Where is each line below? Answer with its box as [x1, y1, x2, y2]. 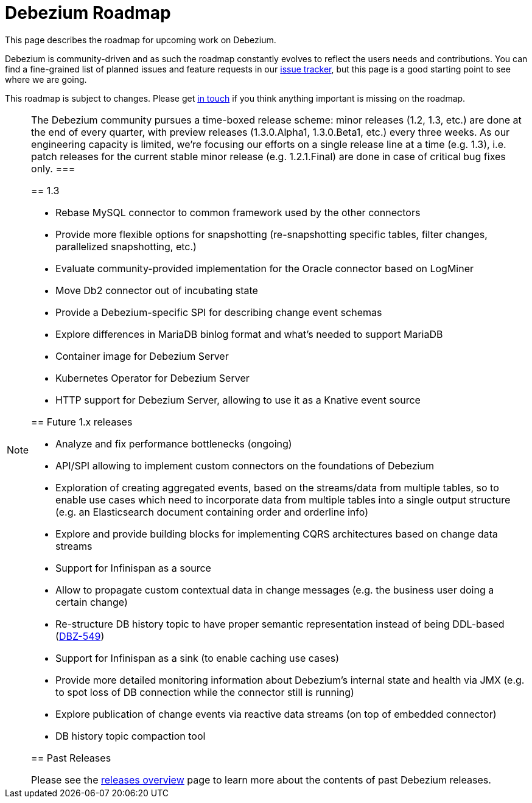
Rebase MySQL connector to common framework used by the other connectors [55, 206, 421, 219]
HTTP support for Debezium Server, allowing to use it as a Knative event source [55, 393, 421, 406]
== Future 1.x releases [31, 415, 133, 428]
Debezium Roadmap [5, 2, 171, 23]
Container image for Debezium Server [55, 349, 229, 362]
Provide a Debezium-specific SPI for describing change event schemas [55, 306, 382, 318]
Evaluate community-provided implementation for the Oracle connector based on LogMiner [55, 262, 474, 275]
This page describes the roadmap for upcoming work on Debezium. [5, 34, 276, 45]
